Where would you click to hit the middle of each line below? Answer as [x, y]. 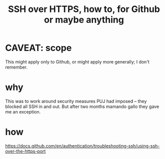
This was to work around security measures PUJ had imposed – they [76, 101]
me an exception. [23, 111]
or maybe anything [84, 20]
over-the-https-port [25, 151]
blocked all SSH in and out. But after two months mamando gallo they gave [82, 106]
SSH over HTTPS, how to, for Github [84, 9]
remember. [16, 67]
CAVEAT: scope [38, 48]
